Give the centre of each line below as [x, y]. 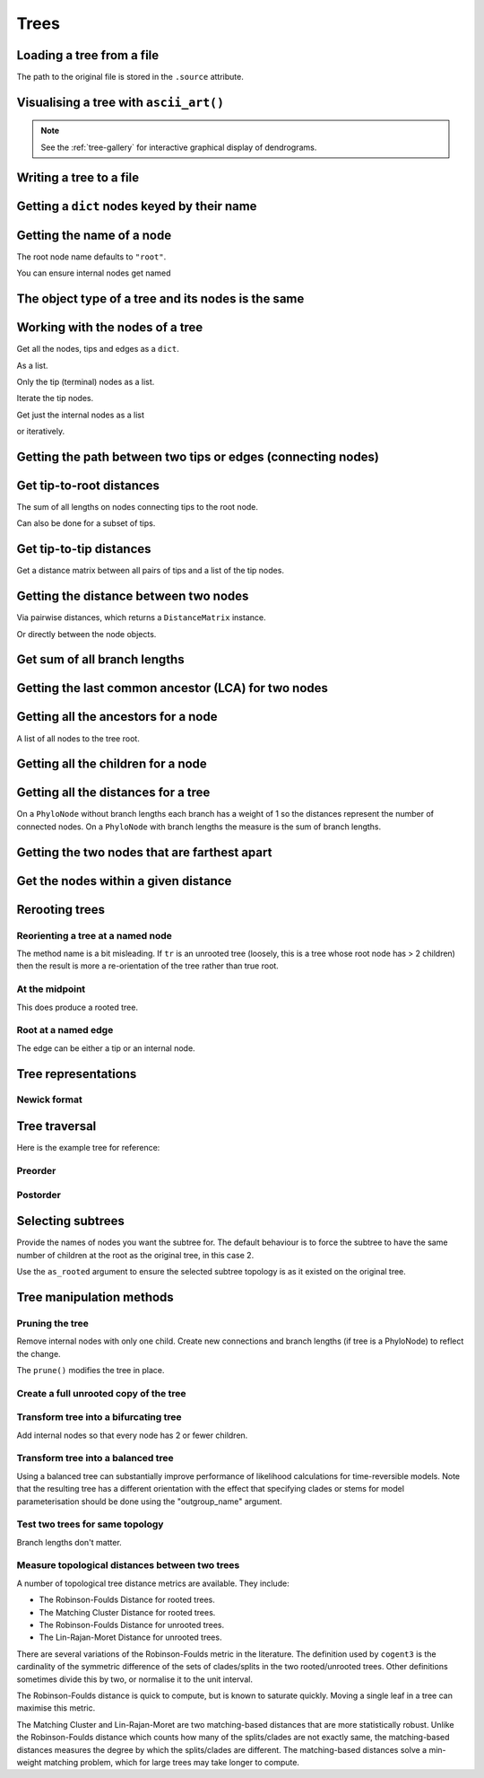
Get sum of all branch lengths [100, 660]
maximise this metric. [56, 1708]
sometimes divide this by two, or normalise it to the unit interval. [134, 1679]
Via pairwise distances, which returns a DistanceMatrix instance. [141, 617]
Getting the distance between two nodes [133, 596]
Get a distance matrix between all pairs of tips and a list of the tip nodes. [150, 571]
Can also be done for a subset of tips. [86, 523]
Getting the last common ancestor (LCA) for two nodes [173, 688]
